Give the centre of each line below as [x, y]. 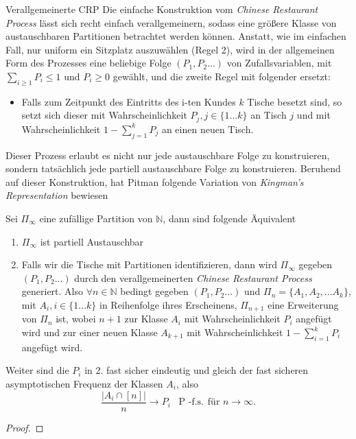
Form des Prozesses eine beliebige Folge [88, 63]
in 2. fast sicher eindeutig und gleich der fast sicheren [197, 370]
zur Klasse [146, 319]
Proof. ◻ [25, 427]
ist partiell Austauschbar [92, 241]
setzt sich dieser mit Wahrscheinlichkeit [104, 115]
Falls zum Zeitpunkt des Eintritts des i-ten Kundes [129, 101]
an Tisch [269, 115]
